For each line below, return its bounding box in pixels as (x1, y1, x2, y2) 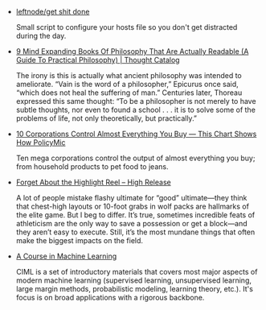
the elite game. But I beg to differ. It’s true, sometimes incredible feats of (15, 210, 256, 220)
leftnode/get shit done (15, 7, 90, 16)
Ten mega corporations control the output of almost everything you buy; (15, 153, 256, 163)
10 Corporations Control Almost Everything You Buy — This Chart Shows (15, 129, 257, 138)
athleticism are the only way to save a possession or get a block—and (15, 219, 248, 228)
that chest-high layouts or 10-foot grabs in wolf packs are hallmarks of (15, 201, 249, 211)
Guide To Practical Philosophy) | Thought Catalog (15, 56, 180, 64)
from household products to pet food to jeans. (15, 162, 169, 172)
